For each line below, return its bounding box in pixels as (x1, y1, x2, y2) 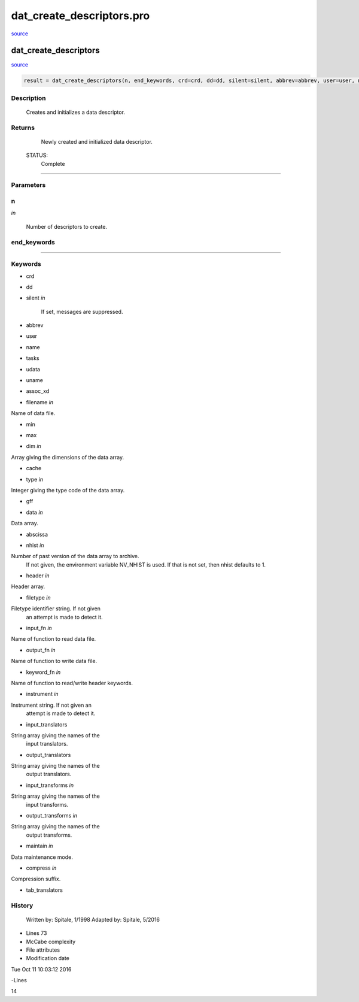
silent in (26, 294, 45, 302)
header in (26, 572, 50, 579)
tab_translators (26, 886, 63, 894)
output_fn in (26, 646, 56, 653)
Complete (41, 160, 65, 167)
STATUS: (26, 152, 48, 159)
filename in (26, 398, 54, 405)
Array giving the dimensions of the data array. (11, 453, 124, 461)
